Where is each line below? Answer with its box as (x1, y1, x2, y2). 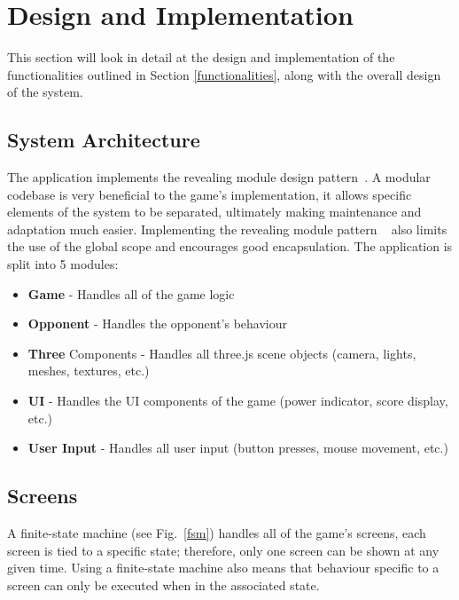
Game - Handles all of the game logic (27, 284, 235, 303)
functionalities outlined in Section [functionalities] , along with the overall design (7, 65, 441, 83)
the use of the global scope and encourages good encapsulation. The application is (7, 237, 453, 256)
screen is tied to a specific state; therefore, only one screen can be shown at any (7, 541, 440, 559)
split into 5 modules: (7, 255, 119, 273)
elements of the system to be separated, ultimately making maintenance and (7, 202, 422, 221)
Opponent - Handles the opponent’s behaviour (27, 314, 288, 333)
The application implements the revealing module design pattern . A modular (7, 168, 431, 186)
